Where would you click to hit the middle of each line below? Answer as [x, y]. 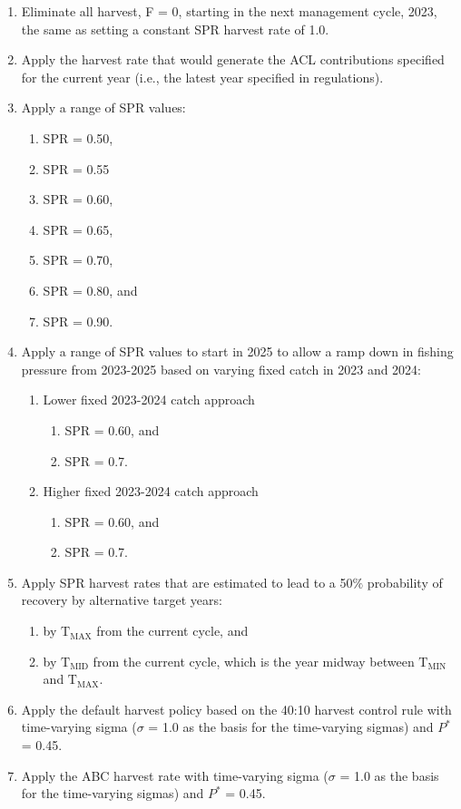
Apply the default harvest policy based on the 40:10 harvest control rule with [236, 709]
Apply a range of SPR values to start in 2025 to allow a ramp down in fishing [237, 351]
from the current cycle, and [172, 631]
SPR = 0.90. [78, 321]
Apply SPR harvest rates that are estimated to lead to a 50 [187, 582]
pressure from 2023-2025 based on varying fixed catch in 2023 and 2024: [221, 369]
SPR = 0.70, [78, 260]
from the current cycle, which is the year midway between [254, 661]
